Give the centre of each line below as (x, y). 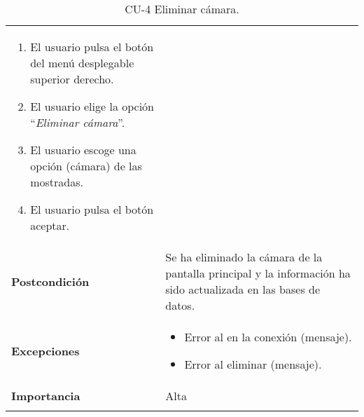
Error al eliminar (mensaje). (253, 364)
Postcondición (50, 281)
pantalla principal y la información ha (258, 273)
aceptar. (50, 225)
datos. (180, 305)
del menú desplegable (82, 63)
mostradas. (57, 182)
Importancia (46, 396)
